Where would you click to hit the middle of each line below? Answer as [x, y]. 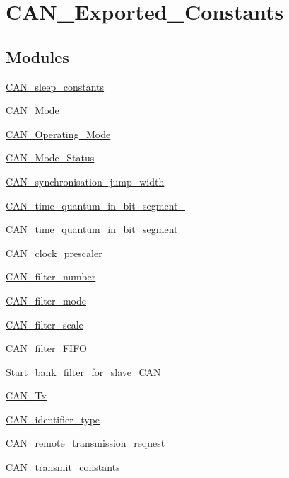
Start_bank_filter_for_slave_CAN [83, 371]
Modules [37, 56]
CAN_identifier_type [53, 419]
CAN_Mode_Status [50, 158]
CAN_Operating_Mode [58, 133]
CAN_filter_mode [46, 300]
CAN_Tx [26, 396]
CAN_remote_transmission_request [85, 443]
